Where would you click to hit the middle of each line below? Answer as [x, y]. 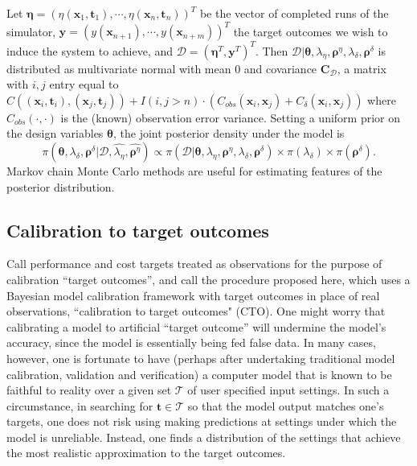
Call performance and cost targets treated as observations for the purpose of [194, 264]
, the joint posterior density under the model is [229, 133]
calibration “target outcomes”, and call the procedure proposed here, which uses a [208, 279]
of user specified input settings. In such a [288, 390]
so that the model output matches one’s [286, 405]
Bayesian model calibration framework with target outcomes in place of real [193, 295]
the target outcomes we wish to [311, 31]
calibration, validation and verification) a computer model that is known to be [199, 374]
